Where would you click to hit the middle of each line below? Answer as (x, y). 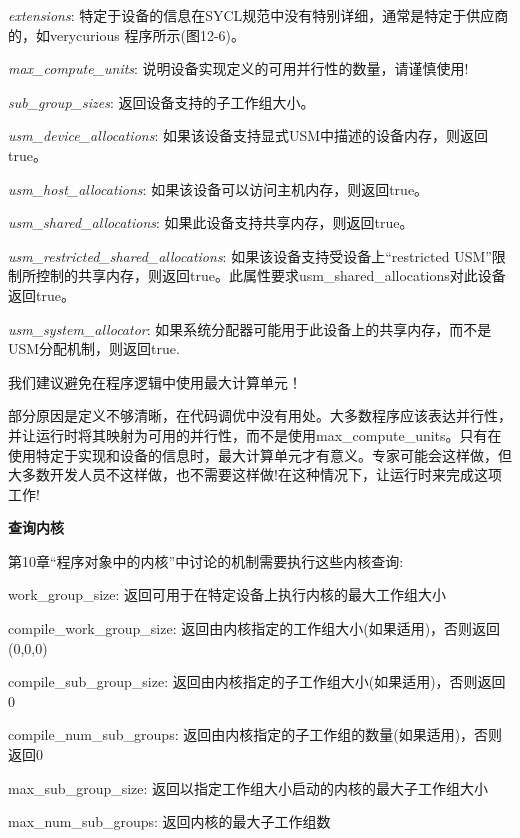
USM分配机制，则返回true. (94, 348)
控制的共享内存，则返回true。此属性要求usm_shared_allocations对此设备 (270, 275)
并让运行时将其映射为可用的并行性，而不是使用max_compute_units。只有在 (255, 434)
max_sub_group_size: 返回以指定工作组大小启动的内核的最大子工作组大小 (248, 787)
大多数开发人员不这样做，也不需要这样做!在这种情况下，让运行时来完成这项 (255, 474)
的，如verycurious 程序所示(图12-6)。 (126, 34)
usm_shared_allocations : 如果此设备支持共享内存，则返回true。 (211, 222)
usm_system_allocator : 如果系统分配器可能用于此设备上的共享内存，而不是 (250, 328)
